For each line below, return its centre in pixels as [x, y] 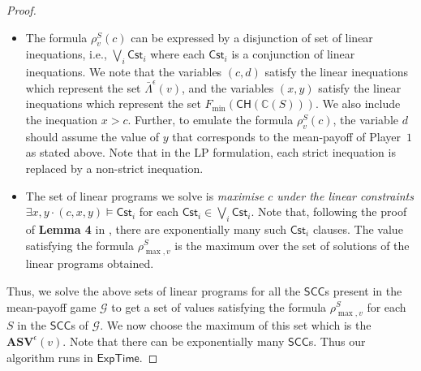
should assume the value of [92, 136]
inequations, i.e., [66, 54]
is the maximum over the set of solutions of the [292, 245]
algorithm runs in [50, 357]
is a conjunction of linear [293, 54]
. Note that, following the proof [329, 211]
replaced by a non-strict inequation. [114, 168]
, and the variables [228, 87]
